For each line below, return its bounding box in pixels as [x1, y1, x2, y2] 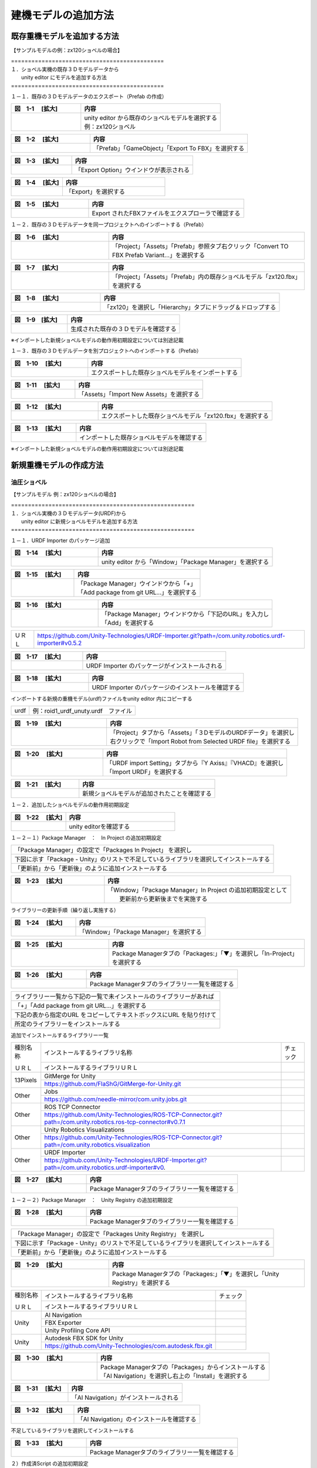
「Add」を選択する [101, 619, 154, 627]
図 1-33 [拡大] [14, 1439, 63, 1447]
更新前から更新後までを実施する [119, 895, 208, 903]
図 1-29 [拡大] [14, 1261, 63, 1269]
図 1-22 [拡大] [14, 813, 63, 821]
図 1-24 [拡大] [14, 918, 63, 927]
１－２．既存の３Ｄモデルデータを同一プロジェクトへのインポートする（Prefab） [11, 221, 207, 228]
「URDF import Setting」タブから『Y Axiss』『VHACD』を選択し [106, 759, 284, 767]
